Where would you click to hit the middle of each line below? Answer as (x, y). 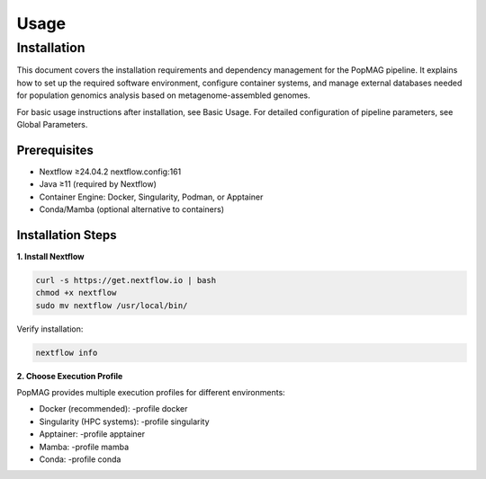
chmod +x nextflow (76, 293)
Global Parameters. (52, 124)
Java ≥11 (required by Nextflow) (98, 184)
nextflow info (67, 352)
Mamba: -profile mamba (84, 447)
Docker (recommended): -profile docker (113, 409)
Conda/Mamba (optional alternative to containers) (132, 209)
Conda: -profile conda (80, 459)
